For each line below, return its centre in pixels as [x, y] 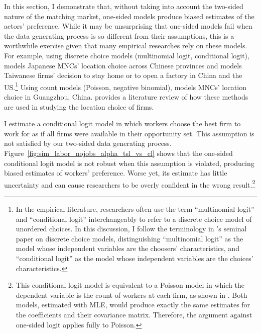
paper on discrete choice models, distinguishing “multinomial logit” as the [129, 238]
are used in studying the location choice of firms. [79, 106]
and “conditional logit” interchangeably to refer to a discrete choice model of [134, 219]
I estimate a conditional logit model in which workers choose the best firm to [122, 123]
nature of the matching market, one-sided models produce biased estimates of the [129, 16]
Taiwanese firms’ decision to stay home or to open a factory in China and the [123, 75]
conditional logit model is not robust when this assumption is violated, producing [129, 163]
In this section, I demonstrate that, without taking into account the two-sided [124, 6]
